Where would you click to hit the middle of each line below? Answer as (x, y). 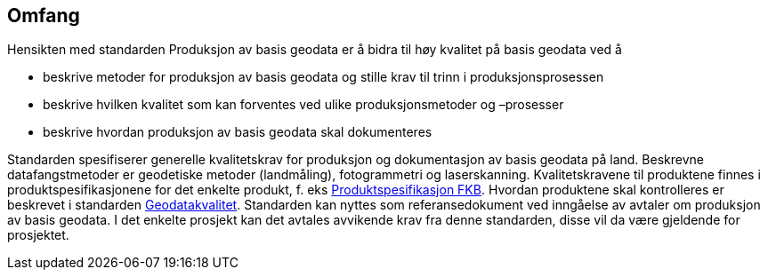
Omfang (44, 16)
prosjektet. (38, 235)
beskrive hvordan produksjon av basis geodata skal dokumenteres (238, 132)
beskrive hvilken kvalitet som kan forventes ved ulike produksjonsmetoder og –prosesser (303, 105)
